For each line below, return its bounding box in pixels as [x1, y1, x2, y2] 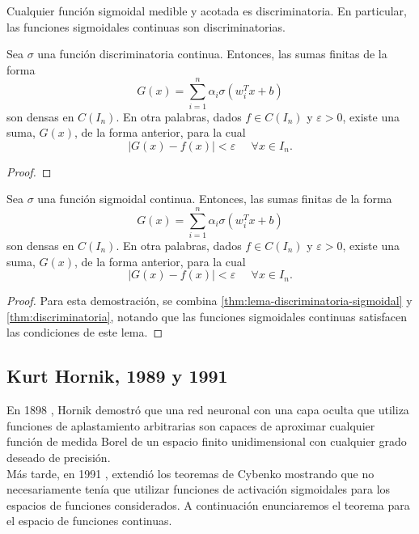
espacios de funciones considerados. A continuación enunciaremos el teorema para [6, 496, 410, 513]
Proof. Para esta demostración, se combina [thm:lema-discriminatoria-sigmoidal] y [6, 292, 413, 309]
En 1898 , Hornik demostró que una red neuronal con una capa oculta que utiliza [6, 401, 409, 418]
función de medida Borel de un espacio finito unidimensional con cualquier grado [6, 433, 407, 450]
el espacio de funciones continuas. [6, 512, 172, 529]
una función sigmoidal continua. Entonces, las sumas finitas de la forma [37, 190, 392, 207]
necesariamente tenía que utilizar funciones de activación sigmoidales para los [6, 481, 391, 498]
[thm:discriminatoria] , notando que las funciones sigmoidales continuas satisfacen [6, 307, 408, 324]
